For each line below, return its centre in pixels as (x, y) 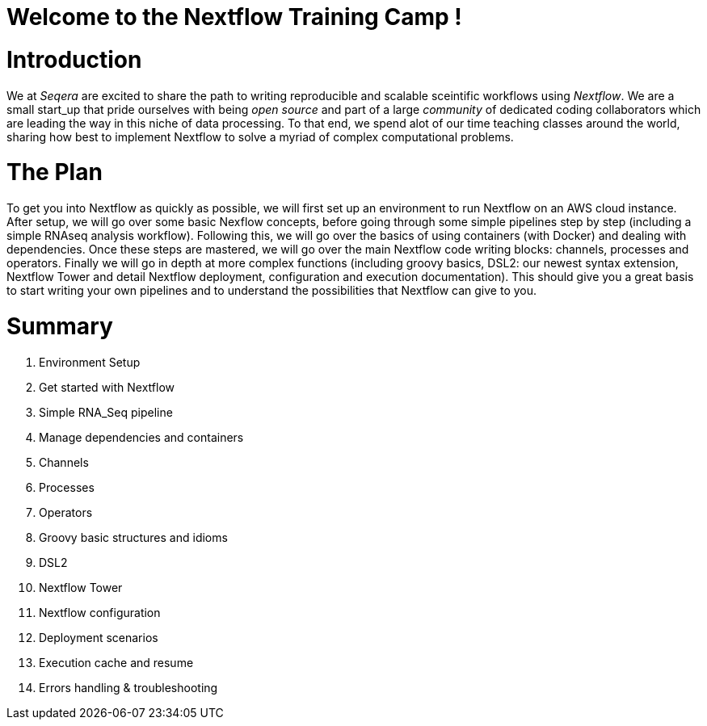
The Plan (55, 172)
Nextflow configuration (100, 612)
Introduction (74, 59)
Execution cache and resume (116, 662)
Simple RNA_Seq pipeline (106, 412)
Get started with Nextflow (107, 387)
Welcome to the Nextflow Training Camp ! (234, 17)
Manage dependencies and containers (141, 437)
